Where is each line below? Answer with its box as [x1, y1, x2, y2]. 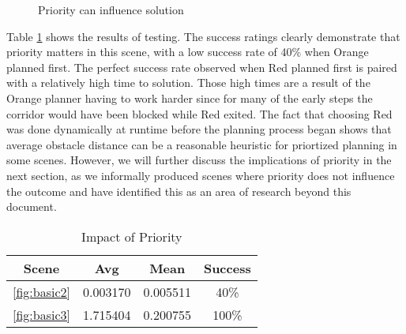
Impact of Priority [81, 227, 182, 246]
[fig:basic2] [13, 282, 70, 301]
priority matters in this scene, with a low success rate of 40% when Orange [6, 43, 369, 60]
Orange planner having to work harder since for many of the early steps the [6, 89, 373, 106]
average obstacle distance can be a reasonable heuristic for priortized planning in [6, 136, 397, 152]
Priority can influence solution [38, 2, 184, 17]
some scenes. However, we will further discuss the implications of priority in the [6, 152, 392, 168]
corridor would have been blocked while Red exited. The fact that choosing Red [6, 105, 393, 122]
